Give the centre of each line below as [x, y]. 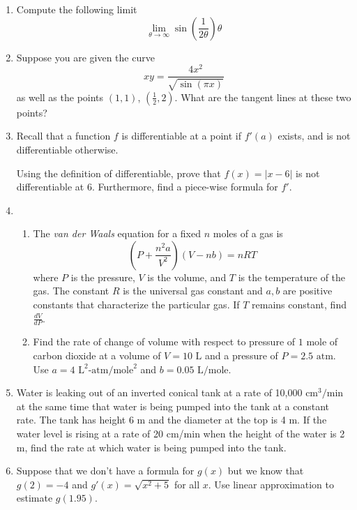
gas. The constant [71, 291]
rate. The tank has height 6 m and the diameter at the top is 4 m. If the [172, 420]
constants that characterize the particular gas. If [136, 305]
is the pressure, [103, 277]
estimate [35, 498]
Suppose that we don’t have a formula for [105, 471]
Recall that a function [63, 136]
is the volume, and [187, 277]
